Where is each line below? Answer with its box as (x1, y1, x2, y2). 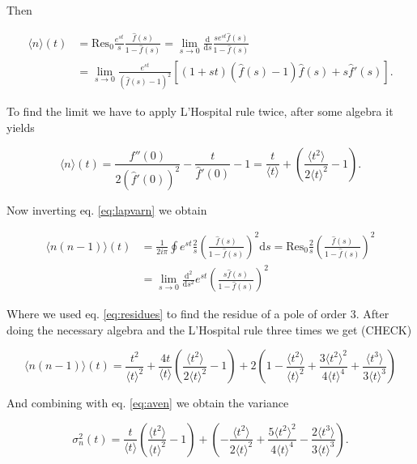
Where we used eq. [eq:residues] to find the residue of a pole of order (6, 305, 347, 322)
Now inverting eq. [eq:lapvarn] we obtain (6, 201, 207, 218)
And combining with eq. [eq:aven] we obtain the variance (6, 394, 289, 411)
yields (6, 119, 35, 135)
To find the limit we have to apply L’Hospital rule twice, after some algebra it (6, 103, 394, 120)
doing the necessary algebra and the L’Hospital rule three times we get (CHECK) (6, 321, 412, 338)
